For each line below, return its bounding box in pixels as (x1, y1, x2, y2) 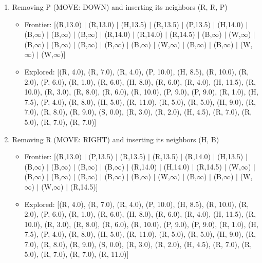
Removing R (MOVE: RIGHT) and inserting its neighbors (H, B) (12, 134, 219, 144)
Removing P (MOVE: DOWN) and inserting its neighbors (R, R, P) (12, 2, 228, 12)
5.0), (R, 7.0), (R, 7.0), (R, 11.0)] (24, 249, 129, 259)
